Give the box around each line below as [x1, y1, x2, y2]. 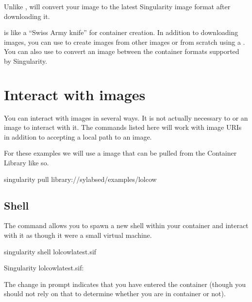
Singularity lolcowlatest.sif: [4, 263, 84, 273]
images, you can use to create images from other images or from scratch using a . [4, 36, 245, 47]
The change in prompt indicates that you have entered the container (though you [4, 279, 246, 289]
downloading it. [4, 11, 50, 21]
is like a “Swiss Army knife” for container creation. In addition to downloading [4, 27, 238, 37]
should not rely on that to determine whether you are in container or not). [4, 288, 226, 299]
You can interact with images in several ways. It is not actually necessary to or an [4, 112, 248, 123]
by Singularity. [4, 55, 48, 66]
